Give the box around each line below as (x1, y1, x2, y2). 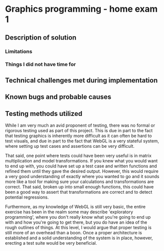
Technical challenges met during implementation (5, 76, 158, 84)
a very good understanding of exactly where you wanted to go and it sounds (5, 174, 160, 180)
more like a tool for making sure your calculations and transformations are (5, 179, 154, 184)
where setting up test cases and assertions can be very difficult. (5, 143, 135, 149)
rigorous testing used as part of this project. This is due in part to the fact (5, 128, 153, 134)
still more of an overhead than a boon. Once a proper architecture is (5, 230, 142, 236)
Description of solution (5, 33, 77, 42)
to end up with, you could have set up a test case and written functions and (5, 163, 157, 169)
